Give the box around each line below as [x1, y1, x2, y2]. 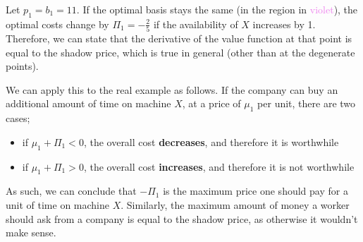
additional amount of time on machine [6, 96, 171, 111]
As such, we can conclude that [6, 183, 137, 198]
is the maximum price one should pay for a [163, 183, 348, 198]
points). [6, 59, 39, 73]
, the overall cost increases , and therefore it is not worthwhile [83, 159, 355, 174]
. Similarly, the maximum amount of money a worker [121, 198, 350, 212]
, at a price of [182, 96, 241, 111]
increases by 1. [252, 16, 316, 31]
